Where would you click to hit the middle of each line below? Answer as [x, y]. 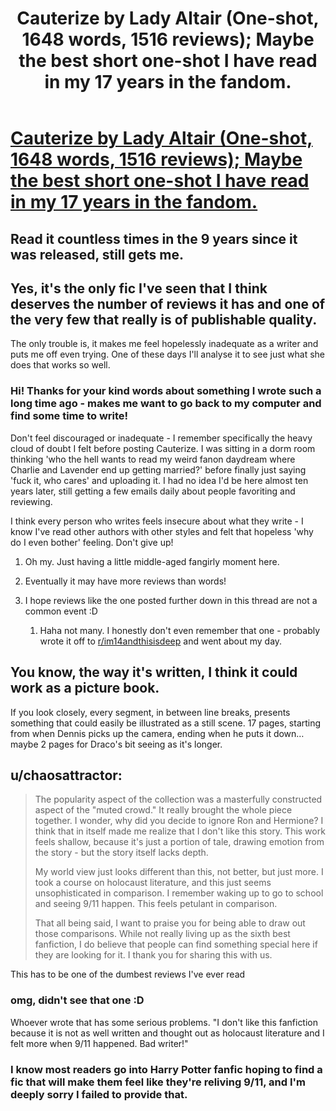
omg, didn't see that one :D [77, 1000]
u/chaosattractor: [66, 775]
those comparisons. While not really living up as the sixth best [162, 934]
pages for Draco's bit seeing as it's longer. [135, 744]
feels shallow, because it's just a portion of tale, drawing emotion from [179, 842]
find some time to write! [69, 416]
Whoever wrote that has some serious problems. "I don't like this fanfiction [164, 1022]
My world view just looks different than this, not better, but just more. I [179, 872]
